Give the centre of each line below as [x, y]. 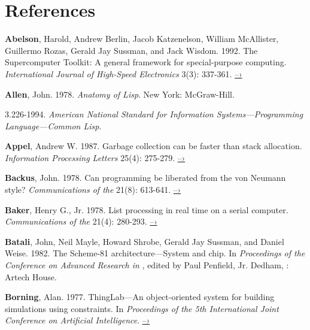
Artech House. [31, 276]
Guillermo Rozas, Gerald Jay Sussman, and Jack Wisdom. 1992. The [131, 50]
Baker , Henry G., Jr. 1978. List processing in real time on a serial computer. [147, 209]
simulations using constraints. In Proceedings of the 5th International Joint [142, 308]
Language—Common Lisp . [53, 125]
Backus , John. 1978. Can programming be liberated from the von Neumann [145, 178]
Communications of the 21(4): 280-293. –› [81, 221]
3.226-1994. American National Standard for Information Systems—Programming [154, 114]
